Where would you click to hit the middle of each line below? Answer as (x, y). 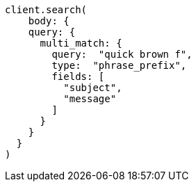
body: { (49, 21)
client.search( (46, 10)
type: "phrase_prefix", (119, 65)
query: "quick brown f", (122, 54)
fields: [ (78, 76)
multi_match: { (81, 43)
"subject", (93, 88)
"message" (90, 99)
